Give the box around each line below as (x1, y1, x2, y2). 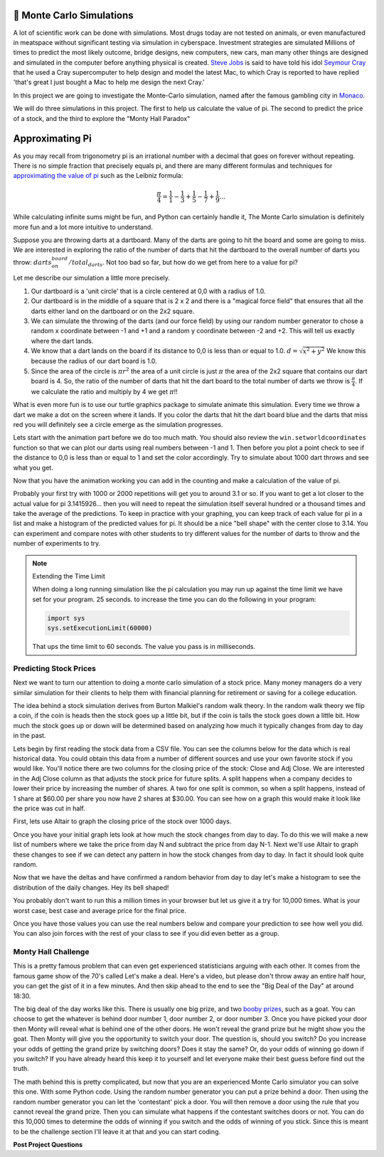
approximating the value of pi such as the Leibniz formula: (13, 171, 183, 180)
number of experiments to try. (13, 539, 101, 548)
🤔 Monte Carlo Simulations (13, 9, 134, 21)
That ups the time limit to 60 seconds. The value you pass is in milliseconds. (32, 643, 256, 651)
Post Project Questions (13, 1141, 83, 1149)
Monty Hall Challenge (13, 947, 90, 957)
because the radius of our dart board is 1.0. (31, 356, 158, 366)
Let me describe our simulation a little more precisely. (13, 274, 171, 282)
